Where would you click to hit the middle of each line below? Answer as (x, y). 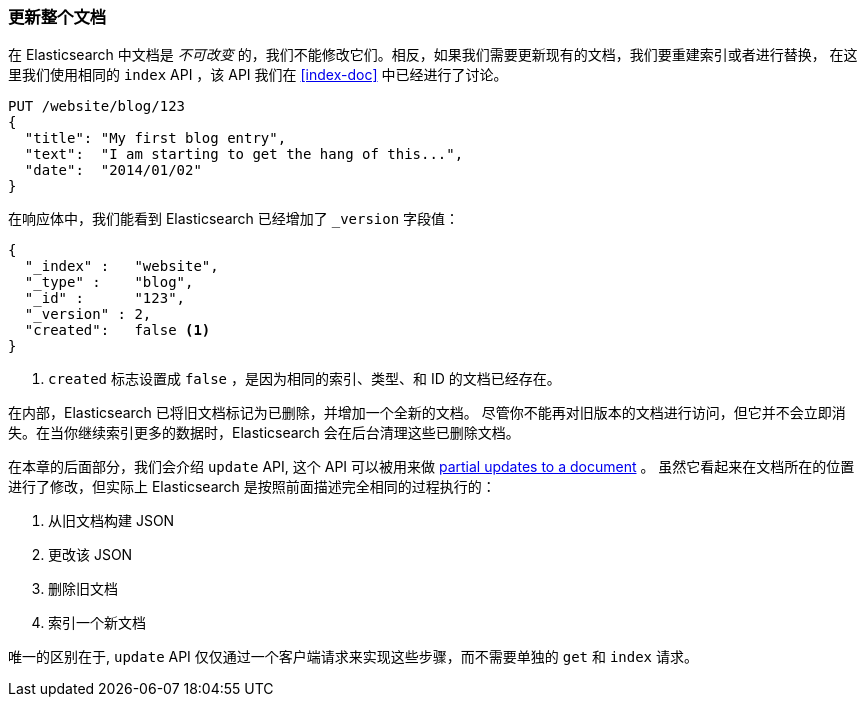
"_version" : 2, (88, 314)
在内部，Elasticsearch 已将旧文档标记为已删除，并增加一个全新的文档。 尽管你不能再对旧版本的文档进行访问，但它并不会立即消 (427, 413)
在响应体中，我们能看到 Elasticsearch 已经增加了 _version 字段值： (234, 219)
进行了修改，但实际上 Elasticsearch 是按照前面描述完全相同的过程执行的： (252, 487)
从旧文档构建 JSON (111, 521)
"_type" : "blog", (109, 282)
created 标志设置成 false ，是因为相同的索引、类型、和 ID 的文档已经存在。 (304, 379)
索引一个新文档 (97, 623)
